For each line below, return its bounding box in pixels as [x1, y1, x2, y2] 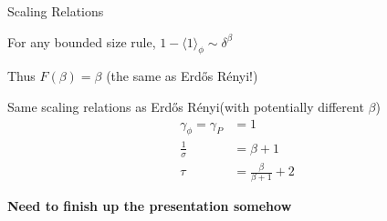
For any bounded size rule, [7, 32, 156, 51]
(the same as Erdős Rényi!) [106, 66, 258, 85]
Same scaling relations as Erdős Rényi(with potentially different [7, 96, 364, 116]
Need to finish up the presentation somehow [7, 196, 292, 216]
